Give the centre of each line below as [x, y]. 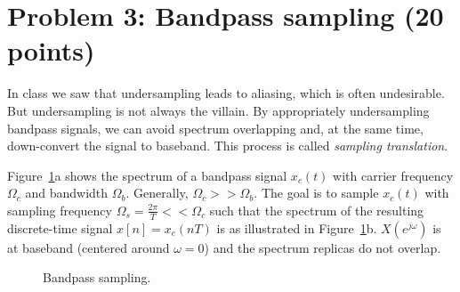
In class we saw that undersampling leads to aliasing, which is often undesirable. [226, 93]
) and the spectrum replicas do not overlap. [323, 247]
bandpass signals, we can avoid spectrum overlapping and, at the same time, [215, 128]
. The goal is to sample [316, 193]
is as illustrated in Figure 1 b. [297, 227]
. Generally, [157, 193]
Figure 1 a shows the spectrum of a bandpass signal [147, 175]
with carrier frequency [393, 175]
